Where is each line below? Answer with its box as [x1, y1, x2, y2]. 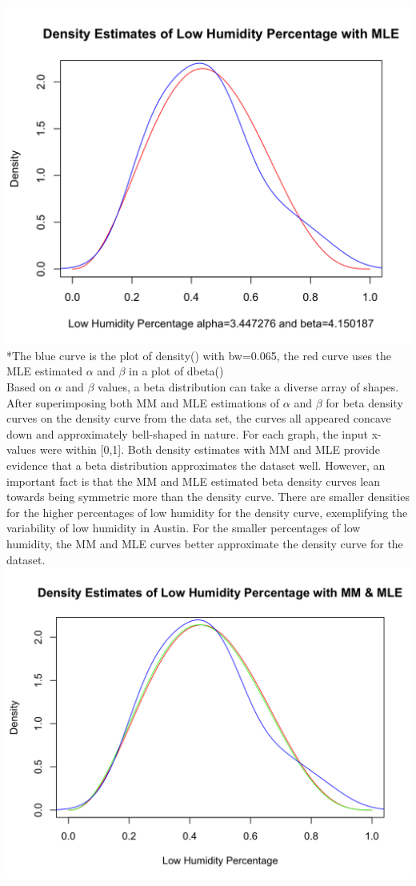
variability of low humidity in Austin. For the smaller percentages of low [6, 519, 361, 536]
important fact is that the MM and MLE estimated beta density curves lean [6, 472, 381, 489]
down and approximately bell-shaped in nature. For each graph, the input [6, 425, 369, 442]
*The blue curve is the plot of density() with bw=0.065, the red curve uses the [6, 347, 392, 363]
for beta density [326, 394, 403, 411]
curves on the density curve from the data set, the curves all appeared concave [6, 410, 391, 427]
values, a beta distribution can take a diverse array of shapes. [98, 379, 399, 395]
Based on [6, 379, 51, 395]
